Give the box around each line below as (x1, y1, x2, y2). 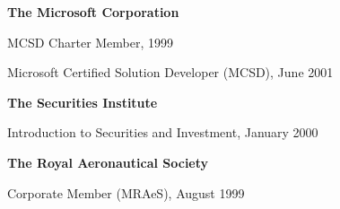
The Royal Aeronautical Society (7, 152, 209, 171)
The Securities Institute (7, 92, 158, 111)
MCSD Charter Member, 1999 (7, 32, 174, 51)
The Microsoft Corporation (7, 3, 179, 21)
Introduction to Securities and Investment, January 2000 (7, 123, 318, 142)
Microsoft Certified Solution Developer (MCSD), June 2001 (7, 63, 334, 82)
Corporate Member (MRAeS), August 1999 (7, 183, 245, 202)
